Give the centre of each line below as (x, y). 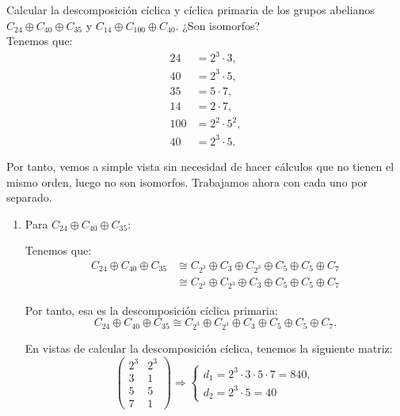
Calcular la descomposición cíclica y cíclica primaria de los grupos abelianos (190, 9)
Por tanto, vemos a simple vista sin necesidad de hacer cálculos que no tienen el (200, 166)
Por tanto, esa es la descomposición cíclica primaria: (151, 310)
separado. (29, 197)
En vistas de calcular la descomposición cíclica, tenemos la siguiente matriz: (209, 348)
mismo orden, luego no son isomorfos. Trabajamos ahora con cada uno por (187, 182)
